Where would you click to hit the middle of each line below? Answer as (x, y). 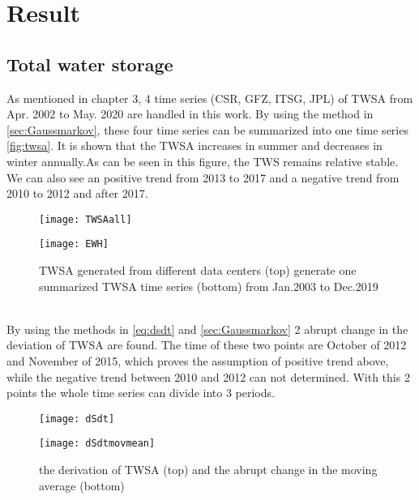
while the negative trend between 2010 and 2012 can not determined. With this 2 (208, 376)
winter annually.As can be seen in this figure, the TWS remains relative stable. (203, 161)
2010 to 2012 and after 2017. (77, 193)
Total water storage (90, 64)
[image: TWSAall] (86, 219)
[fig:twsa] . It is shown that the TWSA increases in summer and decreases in (195, 145)
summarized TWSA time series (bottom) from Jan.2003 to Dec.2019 (209, 286)
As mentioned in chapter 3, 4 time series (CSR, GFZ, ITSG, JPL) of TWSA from (210, 98)
